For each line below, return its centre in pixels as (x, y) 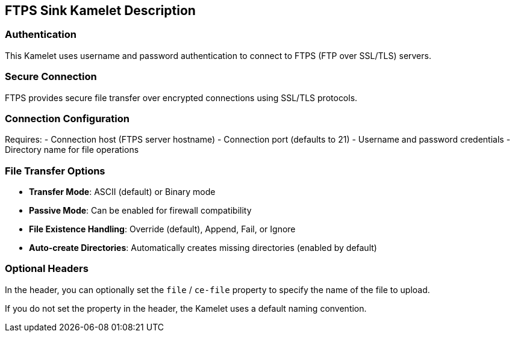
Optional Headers (47, 269)
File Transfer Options (55, 171)
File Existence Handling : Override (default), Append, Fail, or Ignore (162, 229)
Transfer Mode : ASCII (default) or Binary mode (122, 192)
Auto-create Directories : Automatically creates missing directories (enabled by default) (203, 248)
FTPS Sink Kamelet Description (100, 11)
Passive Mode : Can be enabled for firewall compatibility (140, 211)
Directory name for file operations (72, 150)
